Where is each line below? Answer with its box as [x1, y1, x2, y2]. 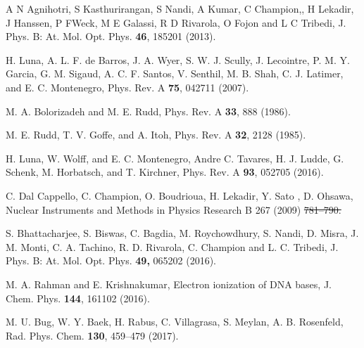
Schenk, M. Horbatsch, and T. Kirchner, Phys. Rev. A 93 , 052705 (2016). [6, 165, 324, 179]
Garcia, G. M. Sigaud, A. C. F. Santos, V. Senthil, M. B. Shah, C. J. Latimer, [6, 66, 344, 81]
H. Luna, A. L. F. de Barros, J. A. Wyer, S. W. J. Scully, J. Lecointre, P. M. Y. [6, 52, 350, 67]
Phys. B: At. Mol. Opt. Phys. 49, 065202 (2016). [6, 253, 216, 268]
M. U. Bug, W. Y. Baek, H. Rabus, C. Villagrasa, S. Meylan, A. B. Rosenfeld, [6, 314, 344, 329]
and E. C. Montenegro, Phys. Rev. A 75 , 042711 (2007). [6, 79, 249, 94]
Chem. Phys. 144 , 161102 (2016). [6, 290, 150, 305]
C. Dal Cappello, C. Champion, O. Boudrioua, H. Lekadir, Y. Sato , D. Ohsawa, [6, 188, 353, 202]
